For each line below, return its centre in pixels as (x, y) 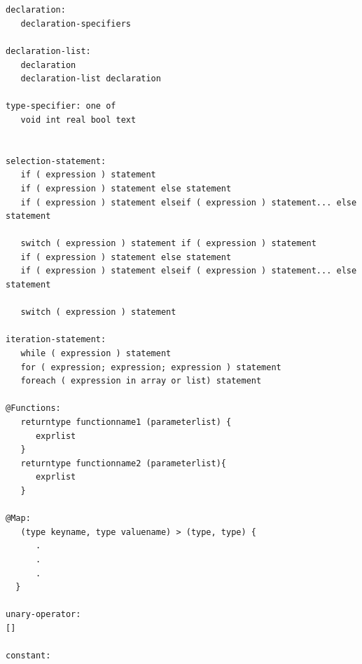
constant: (28, 656)
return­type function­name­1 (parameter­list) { (126, 422)
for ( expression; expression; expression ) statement (151, 367)
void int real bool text (78, 120)
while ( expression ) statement (96, 354)
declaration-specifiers (76, 23)
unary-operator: (43, 615)
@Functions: (33, 408)
